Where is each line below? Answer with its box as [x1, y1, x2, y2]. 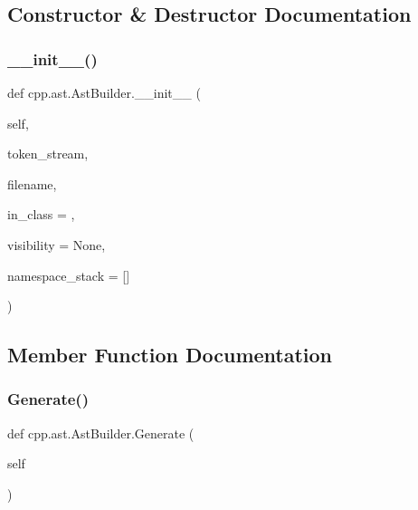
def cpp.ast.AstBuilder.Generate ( [7, 423, 195, 442]
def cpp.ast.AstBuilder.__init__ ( [7, 83, 201, 101]
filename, [7, 174, 57, 193]
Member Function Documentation [7, 341, 333, 369]
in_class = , [7, 205, 75, 224]
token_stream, [7, 144, 89, 163]
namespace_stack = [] [7, 265, 130, 284]
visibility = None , [7, 235, 106, 254]
